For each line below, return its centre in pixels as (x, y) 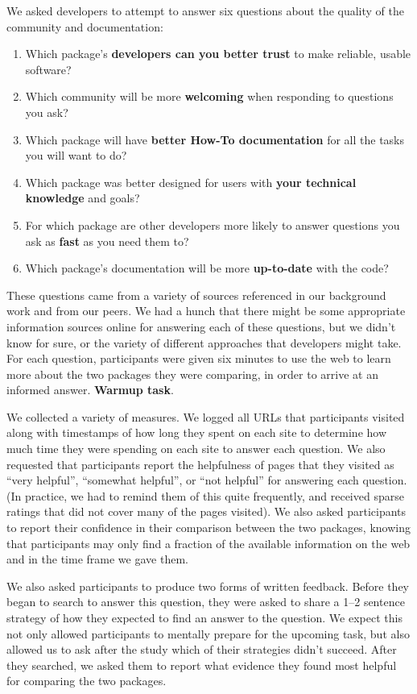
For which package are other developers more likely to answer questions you (213, 224)
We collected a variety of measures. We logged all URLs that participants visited (206, 416)
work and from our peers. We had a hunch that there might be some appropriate (206, 311)
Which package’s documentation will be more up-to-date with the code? (207, 268)
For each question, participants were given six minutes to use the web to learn (199, 358)
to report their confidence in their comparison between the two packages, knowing (208, 528)
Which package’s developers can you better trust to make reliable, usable (218, 54)
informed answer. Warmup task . (90, 390)
